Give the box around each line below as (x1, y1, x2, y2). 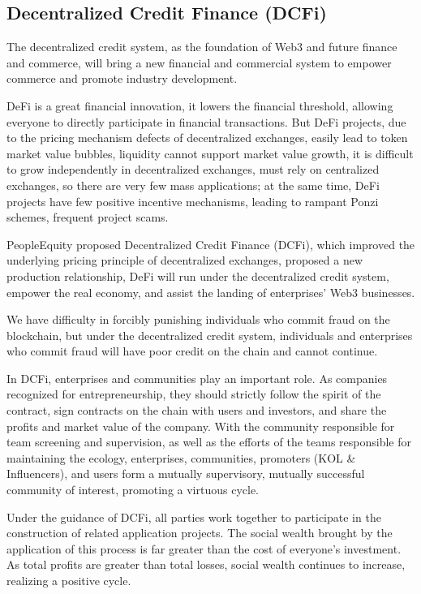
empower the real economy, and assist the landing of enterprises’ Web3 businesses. (6, 283, 415, 300)
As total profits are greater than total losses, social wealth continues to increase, (6, 556, 406, 573)
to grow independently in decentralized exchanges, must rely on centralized (6, 161, 380, 178)
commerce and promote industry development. (6, 70, 238, 87)
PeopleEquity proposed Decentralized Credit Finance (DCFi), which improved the (6, 235, 415, 252)
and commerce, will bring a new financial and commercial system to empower (6, 54, 392, 71)
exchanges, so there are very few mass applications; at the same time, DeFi (6, 176, 380, 193)
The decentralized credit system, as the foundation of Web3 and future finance (6, 38, 397, 55)
